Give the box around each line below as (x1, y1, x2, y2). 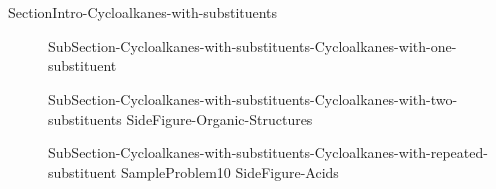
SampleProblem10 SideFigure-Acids (120, 161, 339, 182)
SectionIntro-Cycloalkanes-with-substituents (8, 2, 278, 23)
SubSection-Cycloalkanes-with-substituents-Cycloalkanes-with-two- (48, 88, 458, 109)
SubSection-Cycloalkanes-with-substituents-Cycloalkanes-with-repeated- (48, 142, 488, 163)
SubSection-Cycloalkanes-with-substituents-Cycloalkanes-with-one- (48, 35, 457, 56)
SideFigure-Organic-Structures (126, 108, 313, 129)
